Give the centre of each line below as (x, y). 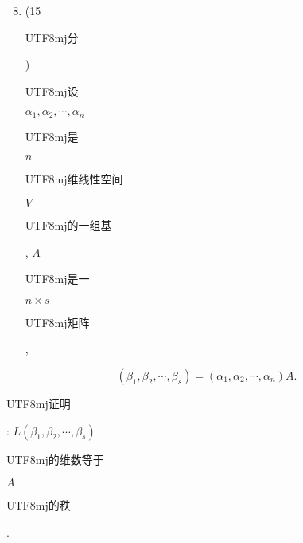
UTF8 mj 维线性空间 (74, 179)
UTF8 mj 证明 (39, 403)
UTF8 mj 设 (52, 90)
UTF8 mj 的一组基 (68, 225)
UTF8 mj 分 (52, 37)
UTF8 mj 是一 (57, 279)
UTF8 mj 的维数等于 (55, 459)
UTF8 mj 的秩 (39, 505)
